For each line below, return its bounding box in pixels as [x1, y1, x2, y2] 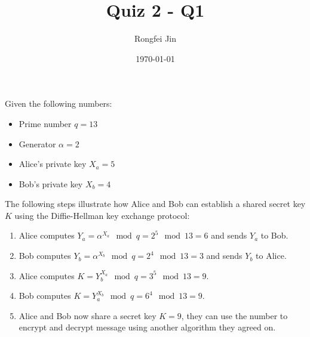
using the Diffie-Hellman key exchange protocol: [14, 209, 190, 221]
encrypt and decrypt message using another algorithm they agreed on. [19, 321, 276, 333]
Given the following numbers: [5, 97, 112, 110]
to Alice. [256, 249, 287, 262]
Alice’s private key [19, 157, 87, 170]
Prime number [19, 117, 72, 129]
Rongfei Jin [134, 32, 176, 45]
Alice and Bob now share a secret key [19, 309, 156, 321]
